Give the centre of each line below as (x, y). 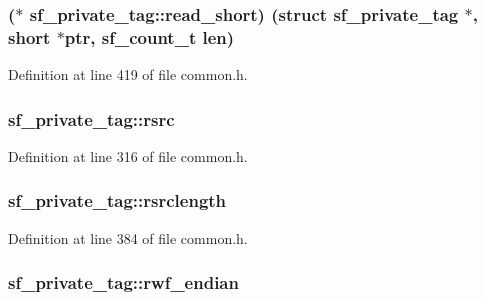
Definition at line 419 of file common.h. (128, 74)
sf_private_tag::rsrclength (117, 200)
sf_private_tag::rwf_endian (123, 282)
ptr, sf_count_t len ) (149, 36)
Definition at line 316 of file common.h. (128, 155)
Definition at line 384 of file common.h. (128, 237)
